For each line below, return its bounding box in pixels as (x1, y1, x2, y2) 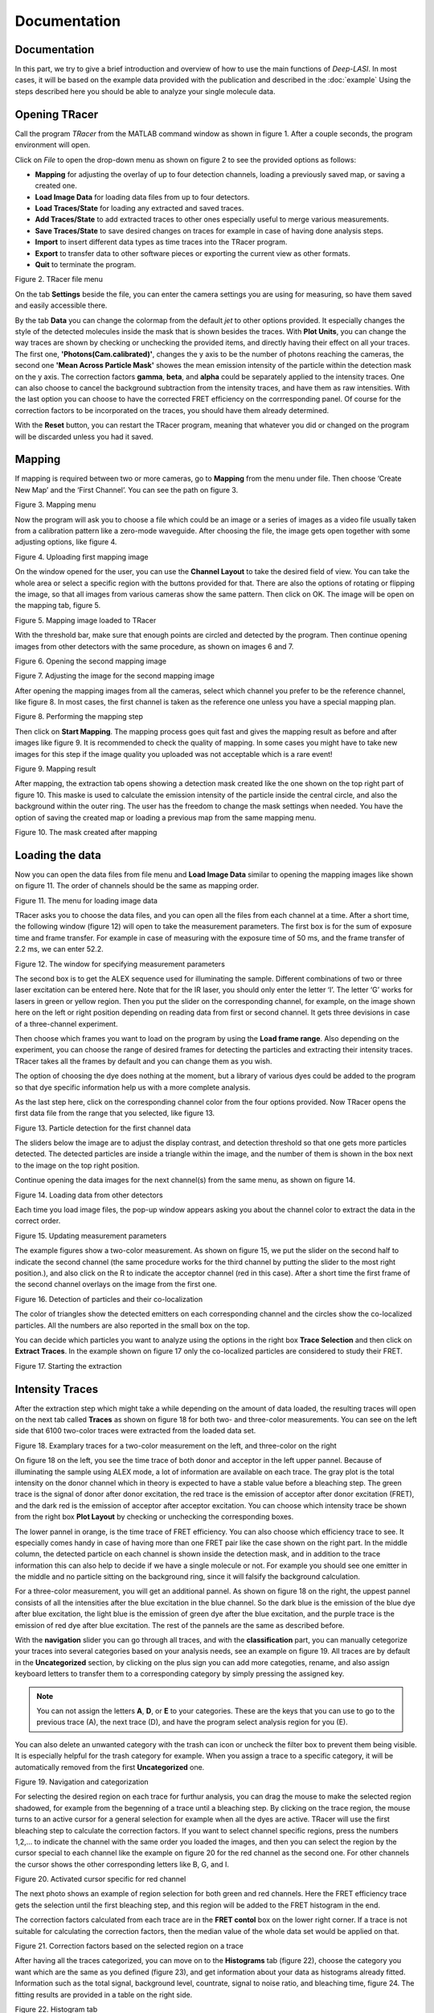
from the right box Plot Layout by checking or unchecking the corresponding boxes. (14, 1512, 294, 1522)
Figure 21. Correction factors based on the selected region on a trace (14, 1941, 244, 1951)
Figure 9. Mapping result (14, 764, 96, 774)
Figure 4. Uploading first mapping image (14, 552, 149, 561)
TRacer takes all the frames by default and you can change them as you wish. (14, 1056, 272, 1066)
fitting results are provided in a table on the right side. (14, 1990, 193, 1999)
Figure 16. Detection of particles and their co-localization (14, 1294, 203, 1304)
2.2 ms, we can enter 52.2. (14, 944, 104, 954)
